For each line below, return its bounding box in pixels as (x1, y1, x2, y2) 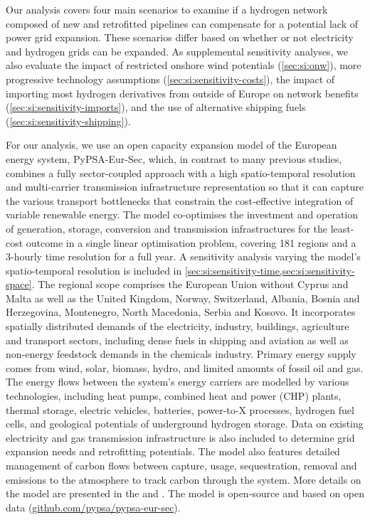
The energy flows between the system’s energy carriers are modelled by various (6, 374, 349, 389)
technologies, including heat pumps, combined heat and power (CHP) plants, (6, 388, 342, 403)
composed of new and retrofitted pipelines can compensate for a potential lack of (6, 16, 359, 31)
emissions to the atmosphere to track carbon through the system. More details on (6, 472, 361, 487)
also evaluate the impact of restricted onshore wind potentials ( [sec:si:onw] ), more (6, 58, 361, 73)
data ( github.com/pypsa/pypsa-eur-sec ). (6, 499, 181, 514)
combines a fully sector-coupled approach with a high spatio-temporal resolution (6, 165, 356, 180)
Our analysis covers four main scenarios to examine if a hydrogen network (6, 2, 328, 16)
